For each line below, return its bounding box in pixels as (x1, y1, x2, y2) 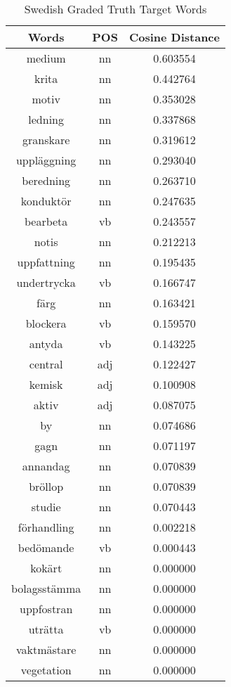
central (29, 356, 63, 372)
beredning (22, 172, 71, 188)
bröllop (29, 478, 64, 494)
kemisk (29, 376, 63, 392)
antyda (29, 335, 63, 352)
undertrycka (16, 274, 76, 290)
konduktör (20, 193, 72, 209)
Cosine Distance (128, 29, 220, 45)
